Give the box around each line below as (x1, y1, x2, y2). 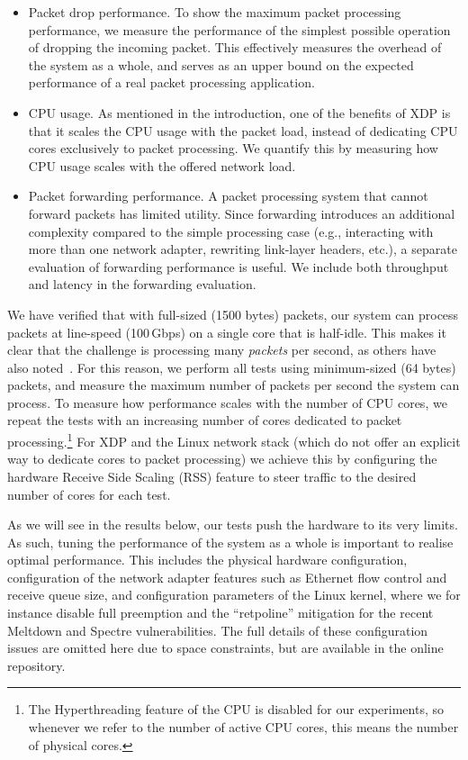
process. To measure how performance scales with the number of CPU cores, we (7, 393, 447, 412)
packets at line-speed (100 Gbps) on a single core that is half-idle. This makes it (7, 322, 446, 341)
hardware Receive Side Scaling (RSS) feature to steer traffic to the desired (7, 466, 417, 485)
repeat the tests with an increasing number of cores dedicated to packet (7, 411, 402, 430)
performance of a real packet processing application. (28, 73, 315, 92)
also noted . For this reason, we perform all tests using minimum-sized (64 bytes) (7, 357, 456, 376)
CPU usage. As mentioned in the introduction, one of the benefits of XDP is (28, 103, 451, 122)
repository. (7, 656, 66, 674)
